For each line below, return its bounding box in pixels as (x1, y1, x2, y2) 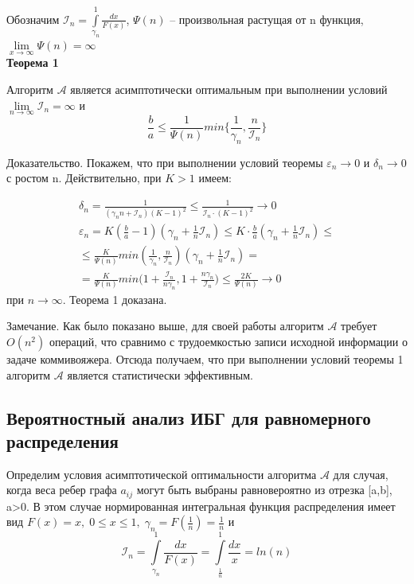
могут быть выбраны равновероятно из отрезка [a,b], (136, 481, 393, 498)
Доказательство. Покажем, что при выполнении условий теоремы (6, 154, 323, 170)
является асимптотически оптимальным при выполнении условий (70, 80, 388, 97)
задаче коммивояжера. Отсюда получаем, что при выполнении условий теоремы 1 (6, 351, 404, 368)
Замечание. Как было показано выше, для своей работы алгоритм (6, 317, 324, 334)
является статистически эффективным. (67, 366, 253, 383)
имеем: (198, 169, 232, 186)
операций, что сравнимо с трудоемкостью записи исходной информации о (49, 333, 408, 350)
